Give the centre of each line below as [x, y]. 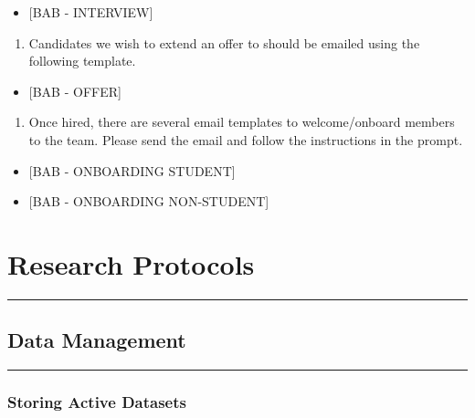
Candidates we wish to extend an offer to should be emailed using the [224, 42]
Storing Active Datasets [97, 402]
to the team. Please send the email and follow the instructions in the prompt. [246, 139]
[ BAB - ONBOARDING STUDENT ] [132, 170]
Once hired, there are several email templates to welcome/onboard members [242, 122]
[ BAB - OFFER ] [75, 91]
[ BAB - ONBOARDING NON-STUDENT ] [149, 201]
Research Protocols [131, 263]
